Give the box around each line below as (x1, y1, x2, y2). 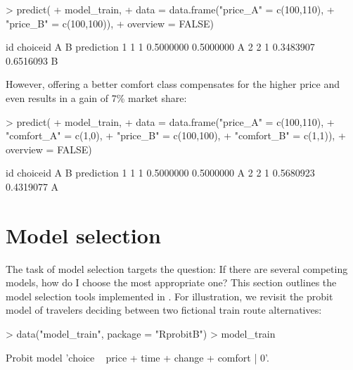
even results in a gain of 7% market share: (6, 90, 187, 105)
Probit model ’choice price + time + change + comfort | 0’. (6, 350, 269, 364)
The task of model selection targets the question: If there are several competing (6, 261, 348, 276)
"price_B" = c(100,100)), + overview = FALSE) (6, 15, 214, 30)
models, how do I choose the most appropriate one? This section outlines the (6, 275, 337, 290)
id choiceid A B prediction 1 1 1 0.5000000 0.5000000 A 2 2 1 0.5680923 (6, 165, 315, 180)
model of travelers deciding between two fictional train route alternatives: (6, 302, 322, 317)
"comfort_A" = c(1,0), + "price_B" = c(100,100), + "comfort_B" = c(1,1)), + (6, 128, 346, 143)
